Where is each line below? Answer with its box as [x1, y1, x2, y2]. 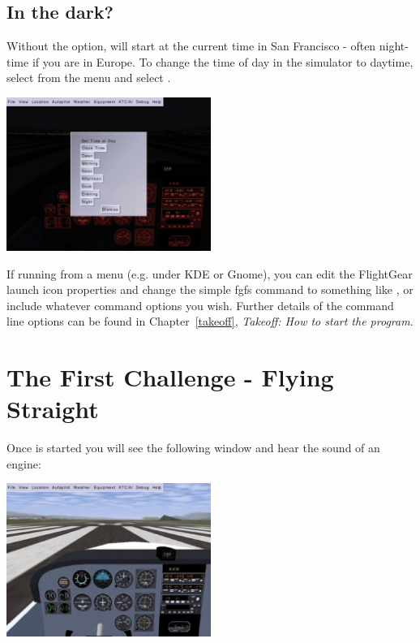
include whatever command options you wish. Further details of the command [6, 296, 394, 313]
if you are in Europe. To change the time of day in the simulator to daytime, [32, 53, 414, 70]
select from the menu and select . [6, 69, 171, 86]
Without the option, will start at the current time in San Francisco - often [6, 37, 376, 54]
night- [379, 37, 409, 54]
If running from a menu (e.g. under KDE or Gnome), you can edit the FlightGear [6, 265, 413, 282]
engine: [6, 455, 41, 472]
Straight [6, 392, 99, 425]
